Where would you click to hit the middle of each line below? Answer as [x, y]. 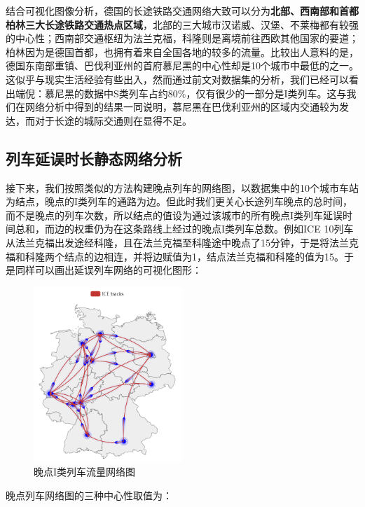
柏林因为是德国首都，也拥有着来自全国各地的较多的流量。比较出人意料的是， [182, 51]
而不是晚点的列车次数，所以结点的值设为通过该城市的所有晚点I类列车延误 [174, 215]
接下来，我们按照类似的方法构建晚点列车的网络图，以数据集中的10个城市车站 [182, 187]
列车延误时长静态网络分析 [94, 158]
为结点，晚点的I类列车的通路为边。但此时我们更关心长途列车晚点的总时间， [179, 201]
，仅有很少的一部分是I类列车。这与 [266, 93]
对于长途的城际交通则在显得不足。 [113, 120]
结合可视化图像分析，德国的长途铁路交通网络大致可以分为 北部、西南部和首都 [182, 11]
